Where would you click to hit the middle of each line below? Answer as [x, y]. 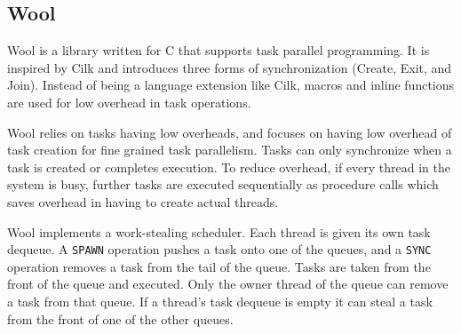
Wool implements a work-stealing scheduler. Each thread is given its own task [219, 231]
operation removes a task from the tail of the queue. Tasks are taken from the [219, 266]
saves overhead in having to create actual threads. [143, 201]
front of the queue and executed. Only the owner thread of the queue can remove [228, 284]
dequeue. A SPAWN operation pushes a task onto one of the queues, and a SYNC [219, 249]
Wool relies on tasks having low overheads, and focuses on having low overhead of [230, 132]
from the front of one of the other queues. [120, 318]
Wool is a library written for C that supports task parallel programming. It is [219, 50]
